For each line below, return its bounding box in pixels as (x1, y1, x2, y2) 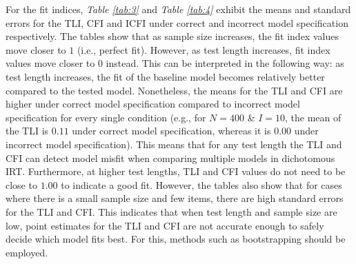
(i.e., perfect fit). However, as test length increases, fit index (77, 42, 330, 57)
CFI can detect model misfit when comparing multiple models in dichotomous (6, 150, 335, 165)
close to (6, 177, 37, 192)
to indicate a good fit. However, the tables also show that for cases (61, 177, 342, 192)
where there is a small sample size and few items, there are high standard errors (6, 191, 344, 205)
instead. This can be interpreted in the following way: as (106, 56, 344, 70)
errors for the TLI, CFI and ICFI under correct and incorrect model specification (6, 15, 348, 30)
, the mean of (285, 110, 342, 124)
